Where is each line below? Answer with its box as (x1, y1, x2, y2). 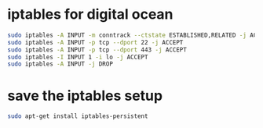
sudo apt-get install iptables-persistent (7, 112, 148, 120)
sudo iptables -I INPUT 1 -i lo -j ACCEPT (7, 53, 148, 61)
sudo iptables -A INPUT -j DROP (7, 60, 113, 68)
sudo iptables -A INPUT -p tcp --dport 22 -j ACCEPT (7, 38, 184, 46)
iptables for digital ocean (7, 5, 174, 23)
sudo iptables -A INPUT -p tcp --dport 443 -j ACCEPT (7, 45, 188, 54)
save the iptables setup (7, 87, 163, 105)
